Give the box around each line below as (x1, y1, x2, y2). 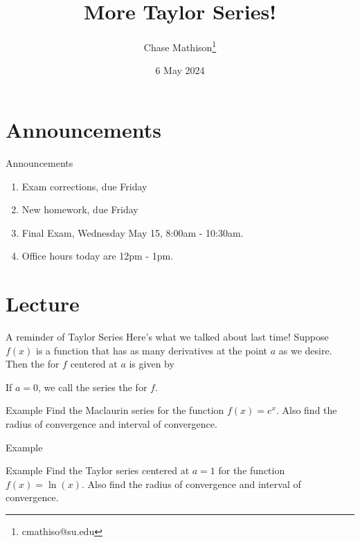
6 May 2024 (155, 63, 205, 78)
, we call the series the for (38, 379, 147, 394)
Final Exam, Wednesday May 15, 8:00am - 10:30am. (21, 225, 244, 240)
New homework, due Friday (21, 202, 138, 217)
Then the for (6, 356, 60, 371)
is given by (129, 356, 174, 371)
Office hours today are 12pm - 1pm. (21, 249, 174, 263)
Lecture (6, 289, 80, 318)
